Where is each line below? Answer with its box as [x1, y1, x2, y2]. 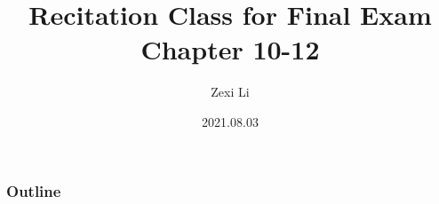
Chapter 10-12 [140, 31, 320, 67]
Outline [6, 179, 61, 201]
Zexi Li [211, 82, 250, 101]
